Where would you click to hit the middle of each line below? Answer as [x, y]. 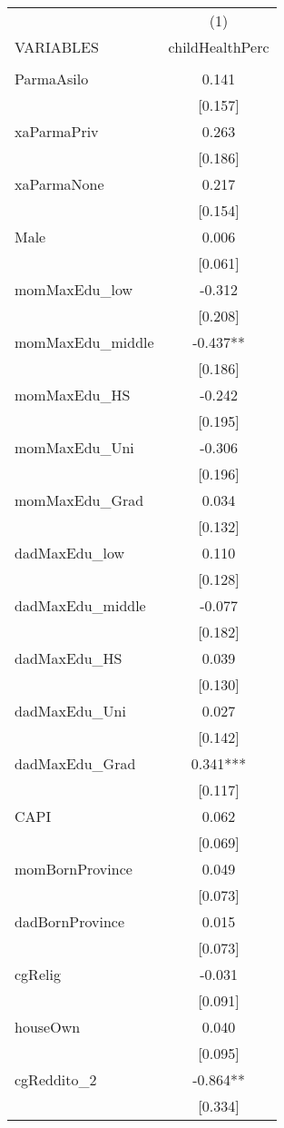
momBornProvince [73, 869]
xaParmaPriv [57, 131]
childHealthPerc [219, 47]
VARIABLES [57, 47]
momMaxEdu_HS [73, 395]
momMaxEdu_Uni [74, 447]
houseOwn [48, 1027]
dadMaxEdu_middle [80, 605]
